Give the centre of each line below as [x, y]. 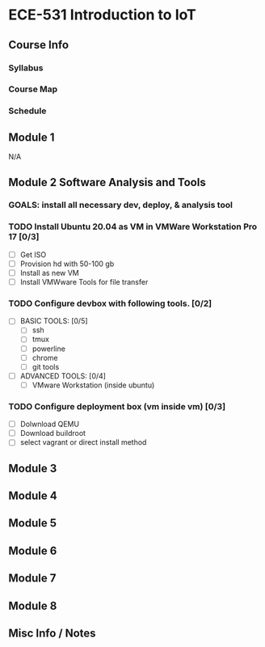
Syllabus [26, 68]
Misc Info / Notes [52, 634]
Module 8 [33, 605]
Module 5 [32, 523]
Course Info [39, 45]
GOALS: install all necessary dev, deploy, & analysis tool [120, 205]
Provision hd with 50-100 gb [67, 264]
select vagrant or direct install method [83, 442]
